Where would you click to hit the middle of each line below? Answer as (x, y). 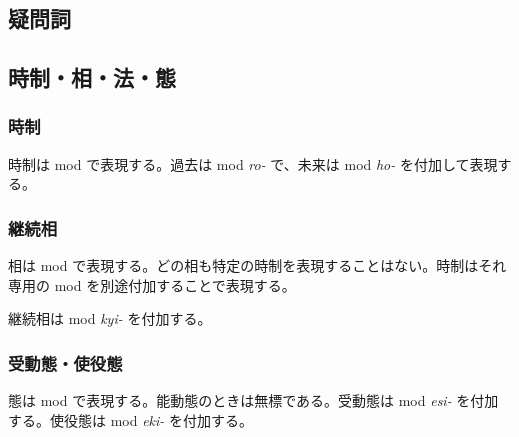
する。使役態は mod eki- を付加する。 (131, 419)
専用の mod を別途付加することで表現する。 (152, 284)
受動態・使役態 (65, 362)
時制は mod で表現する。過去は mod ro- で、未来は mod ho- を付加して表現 (253, 163)
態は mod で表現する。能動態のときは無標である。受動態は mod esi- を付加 (253, 400)
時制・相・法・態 (92, 77)
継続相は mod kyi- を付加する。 (110, 318)
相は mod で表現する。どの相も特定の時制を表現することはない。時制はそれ (257, 265)
